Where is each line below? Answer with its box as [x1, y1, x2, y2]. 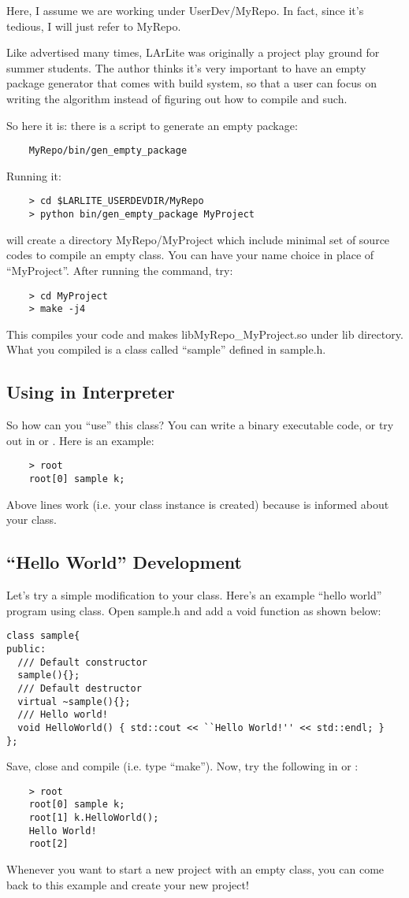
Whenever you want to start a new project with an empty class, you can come [6, 861, 385, 878]
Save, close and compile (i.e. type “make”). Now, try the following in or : [6, 758, 359, 774]
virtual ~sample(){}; [17, 696, 131, 707]
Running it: [6, 167, 61, 184]
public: [6, 643, 46, 655]
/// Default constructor [17, 656, 147, 668]
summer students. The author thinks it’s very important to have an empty [6, 59, 366, 76]
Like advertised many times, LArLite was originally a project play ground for [6, 44, 380, 61]
